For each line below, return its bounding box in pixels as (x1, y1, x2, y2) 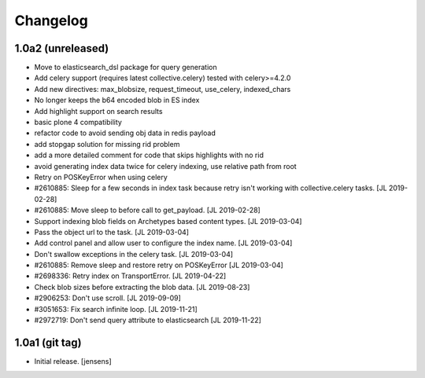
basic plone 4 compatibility (34, 118, 122, 127)
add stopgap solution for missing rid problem (34, 139, 180, 149)
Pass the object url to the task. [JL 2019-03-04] (34, 227, 189, 237)
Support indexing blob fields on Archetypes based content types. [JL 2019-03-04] (34, 216, 302, 226)
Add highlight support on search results (34, 106, 163, 116)
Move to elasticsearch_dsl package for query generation (34, 63, 217, 72)
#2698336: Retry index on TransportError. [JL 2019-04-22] (34, 271, 227, 281)
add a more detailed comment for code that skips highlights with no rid (34, 150, 264, 160)
